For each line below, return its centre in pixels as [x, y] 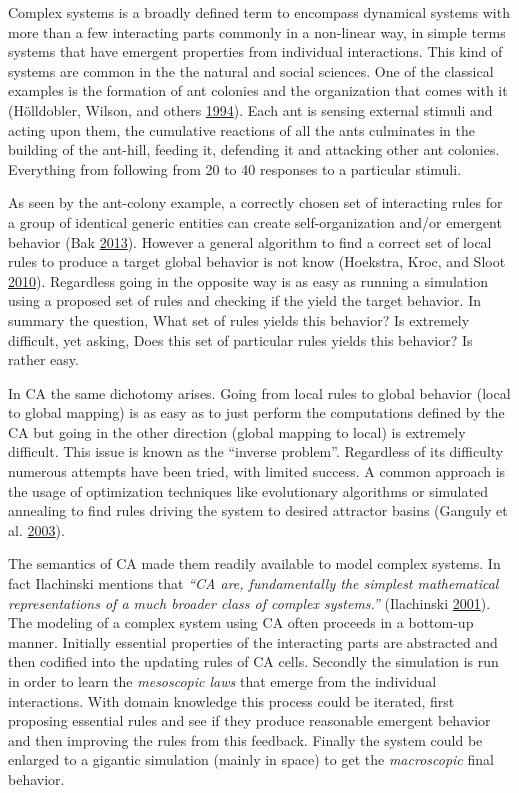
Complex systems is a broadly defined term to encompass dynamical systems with [259, 12]
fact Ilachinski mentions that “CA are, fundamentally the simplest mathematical [253, 583]
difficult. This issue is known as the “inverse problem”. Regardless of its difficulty [256, 451]
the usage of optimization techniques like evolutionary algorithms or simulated [248, 490]
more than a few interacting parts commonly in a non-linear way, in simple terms [257, 31]
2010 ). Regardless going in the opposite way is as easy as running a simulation [248, 280]
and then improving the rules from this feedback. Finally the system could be [245, 739]
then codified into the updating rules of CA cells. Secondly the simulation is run [253, 661]
